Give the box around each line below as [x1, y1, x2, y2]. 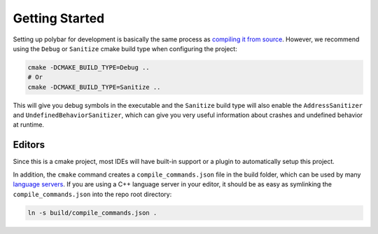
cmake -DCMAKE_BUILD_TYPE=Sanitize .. [27, 83, 161, 91]
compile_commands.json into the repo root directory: [13, 190, 172, 198]
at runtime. [13, 121, 45, 129]
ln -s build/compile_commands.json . [27, 209, 157, 216]
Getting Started [13, 11, 105, 26]
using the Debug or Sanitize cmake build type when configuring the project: [13, 44, 237, 53]
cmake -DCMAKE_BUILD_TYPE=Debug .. [27, 63, 150, 71]
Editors [13, 139, 45, 151]
